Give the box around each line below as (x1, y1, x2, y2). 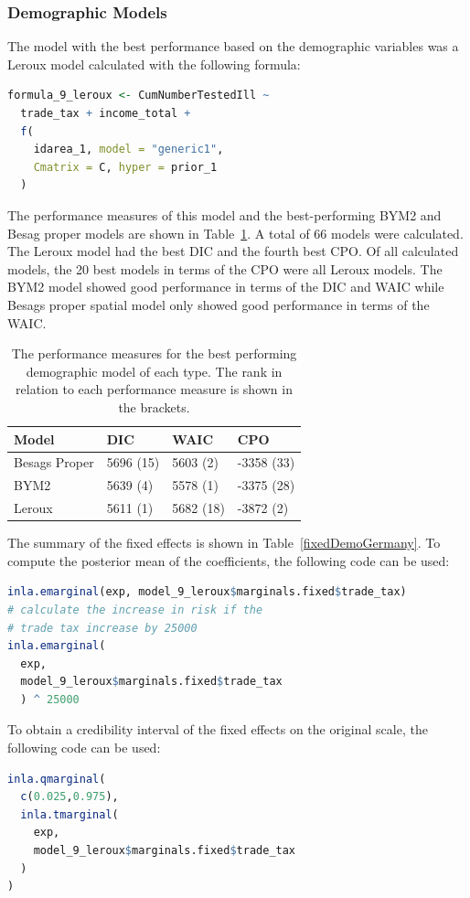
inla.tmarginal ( (20, 807, 119, 821)
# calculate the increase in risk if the (7, 603, 263, 616)
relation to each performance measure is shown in (16, 380, 293, 399)
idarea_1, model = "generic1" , (33, 143, 224, 156)
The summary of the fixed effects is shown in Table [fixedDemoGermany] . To (7, 533, 441, 552)
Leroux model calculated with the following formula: (7, 54, 301, 73)
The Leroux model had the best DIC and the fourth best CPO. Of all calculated (7, 241, 459, 261)
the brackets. (118, 397, 190, 416)
